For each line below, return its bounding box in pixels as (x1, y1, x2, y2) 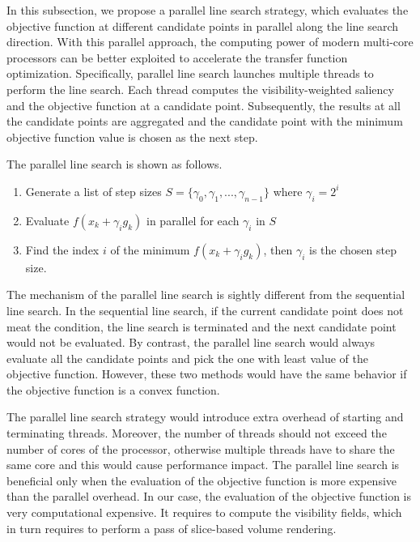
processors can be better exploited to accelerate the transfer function (6, 49, 348, 66)
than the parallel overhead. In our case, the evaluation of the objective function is (6, 488, 412, 505)
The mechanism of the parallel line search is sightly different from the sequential (6, 286, 405, 303)
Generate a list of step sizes (25, 182, 162, 199)
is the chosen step (309, 241, 397, 258)
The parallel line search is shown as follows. (6, 156, 223, 173)
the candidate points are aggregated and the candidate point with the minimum (6, 113, 403, 130)
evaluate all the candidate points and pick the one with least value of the (6, 349, 368, 366)
